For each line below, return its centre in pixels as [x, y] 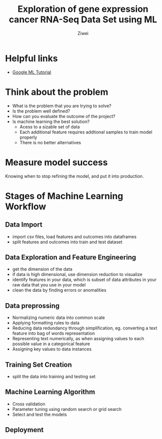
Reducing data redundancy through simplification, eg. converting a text [84, 328]
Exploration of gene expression [83, 9]
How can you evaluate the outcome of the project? [64, 116]
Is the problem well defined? [41, 111]
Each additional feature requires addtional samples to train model [86, 132]
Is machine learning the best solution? [51, 121]
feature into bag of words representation [54, 333]
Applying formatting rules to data [46, 323]
